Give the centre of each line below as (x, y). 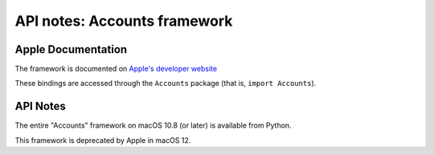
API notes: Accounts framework (124, 21)
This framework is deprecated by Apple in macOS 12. (103, 140)
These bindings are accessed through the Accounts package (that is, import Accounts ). (166, 84)
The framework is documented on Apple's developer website (116, 69)
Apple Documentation (71, 49)
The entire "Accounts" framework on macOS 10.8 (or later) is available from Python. (154, 125)
